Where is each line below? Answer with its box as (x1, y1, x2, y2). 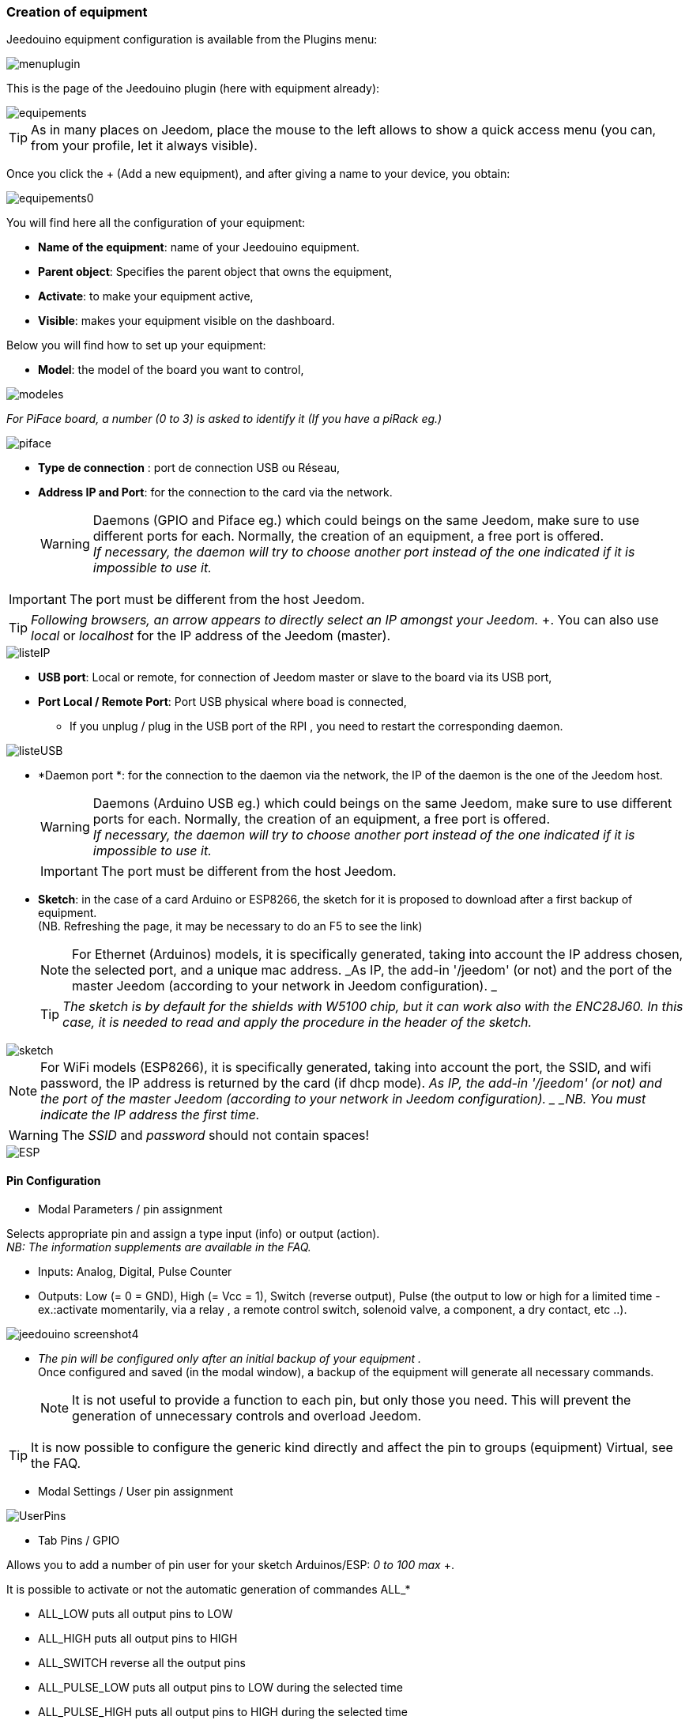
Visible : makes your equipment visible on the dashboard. (38, 314, 335, 328)
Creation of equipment (6, 4, 148, 20)
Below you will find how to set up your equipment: (6, 338, 266, 353)
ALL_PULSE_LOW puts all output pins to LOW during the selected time (38, 1680, 403, 1694)
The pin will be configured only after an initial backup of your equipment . (38, 1351, 422, 1365)
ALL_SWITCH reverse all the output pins (38, 1655, 246, 1669)
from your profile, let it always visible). (31, 138, 258, 154)
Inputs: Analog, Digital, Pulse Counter (38, 1264, 232, 1278)
